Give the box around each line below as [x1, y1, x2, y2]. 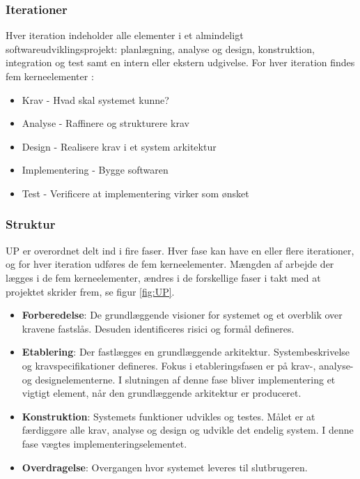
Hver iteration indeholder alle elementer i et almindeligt [6, 28, 244, 43]
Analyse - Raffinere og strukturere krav [22, 116, 189, 130]
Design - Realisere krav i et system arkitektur [22, 139, 217, 153]
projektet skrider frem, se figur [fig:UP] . [6, 284, 175, 298]
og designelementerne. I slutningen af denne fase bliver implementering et [22, 372, 336, 386]
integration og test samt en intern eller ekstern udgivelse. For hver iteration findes [6, 55, 355, 70]
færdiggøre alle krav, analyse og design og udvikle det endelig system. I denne [22, 423, 354, 437]
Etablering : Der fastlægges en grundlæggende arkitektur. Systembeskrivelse [22, 344, 350, 359]
